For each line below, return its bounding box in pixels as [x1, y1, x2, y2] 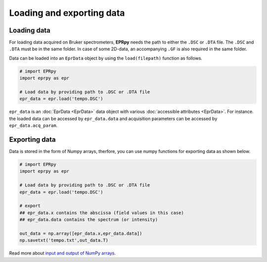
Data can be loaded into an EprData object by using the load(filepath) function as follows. [9, 55, 203, 61]
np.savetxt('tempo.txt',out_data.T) [19, 237, 109, 243]
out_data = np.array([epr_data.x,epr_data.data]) [19, 230, 142, 236]
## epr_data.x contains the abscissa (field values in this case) [19, 210, 184, 216]
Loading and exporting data [9, 7, 125, 18]
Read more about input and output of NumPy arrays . [9, 250, 116, 256]
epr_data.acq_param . [9, 122, 58, 128]
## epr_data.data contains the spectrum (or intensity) [19, 217, 158, 223]
